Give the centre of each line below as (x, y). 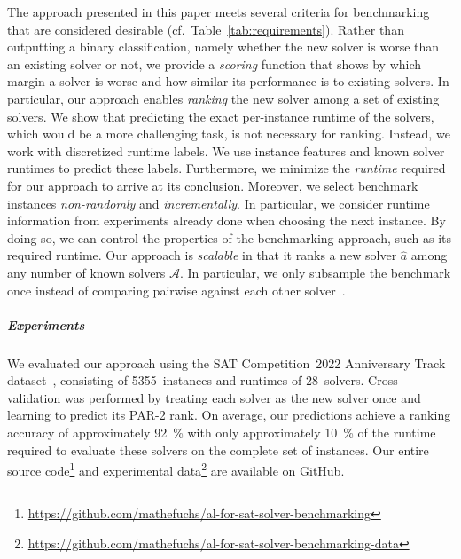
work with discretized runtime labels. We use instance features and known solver (226, 150)
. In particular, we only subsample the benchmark (316, 272)
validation (34, 397)
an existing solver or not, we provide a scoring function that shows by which (215, 63)
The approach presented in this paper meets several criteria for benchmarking (219, 12)
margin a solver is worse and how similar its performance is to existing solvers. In (228, 81)
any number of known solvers (86, 272)
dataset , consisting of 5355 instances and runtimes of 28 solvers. (186, 380)
